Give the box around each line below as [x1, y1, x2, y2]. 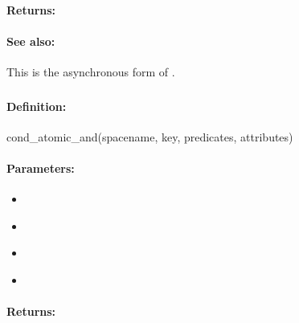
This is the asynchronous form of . [6, 63, 175, 80]
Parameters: [6, 159, 75, 176]
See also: [6, 32, 55, 49]
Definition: [6, 97, 67, 114]
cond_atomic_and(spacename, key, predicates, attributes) [6, 128, 293, 145]
